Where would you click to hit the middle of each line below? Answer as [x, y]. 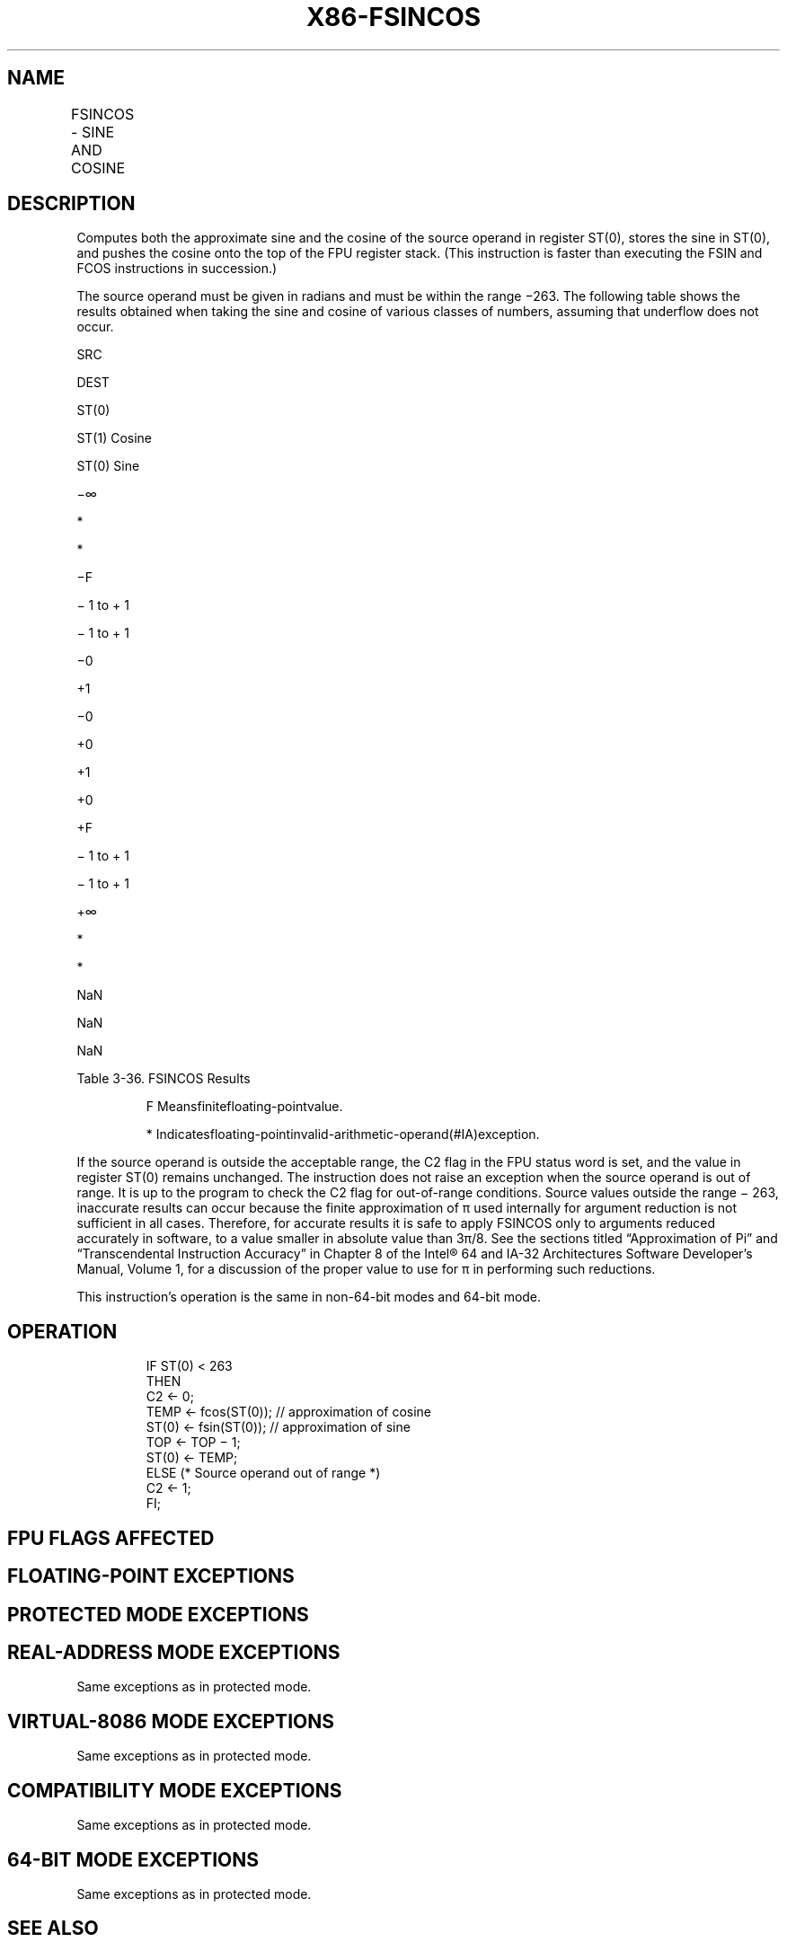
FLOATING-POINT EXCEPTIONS [151, 1576]
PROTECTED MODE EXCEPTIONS [158, 1614]
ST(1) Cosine [115, 438]
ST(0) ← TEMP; [192, 1458]
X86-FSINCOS [393, 17]
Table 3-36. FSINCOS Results [164, 1079]
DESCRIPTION [71, 204]
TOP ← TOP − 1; [193, 1443]
